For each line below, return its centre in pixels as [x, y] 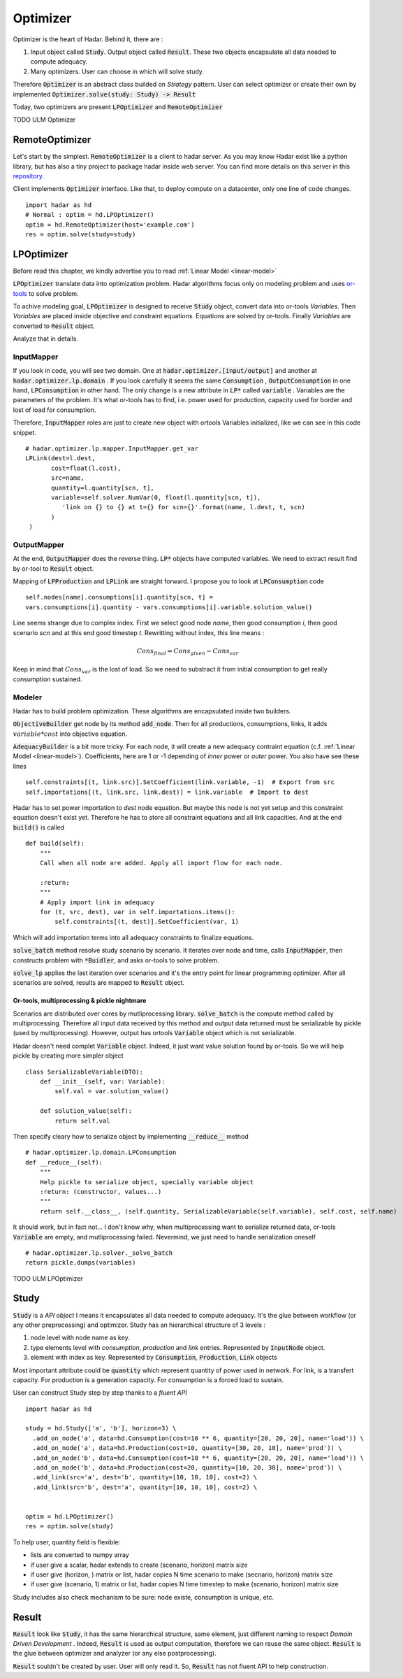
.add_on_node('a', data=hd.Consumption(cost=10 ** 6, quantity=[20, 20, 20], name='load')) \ [198, 1438]
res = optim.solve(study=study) [81, 234]
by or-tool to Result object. [53, 568]
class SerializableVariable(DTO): [84, 1072]
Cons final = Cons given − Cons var [188, 652]
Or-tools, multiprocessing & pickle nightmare [80, 1001]
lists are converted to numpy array [80, 1555]
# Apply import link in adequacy [97, 902]
